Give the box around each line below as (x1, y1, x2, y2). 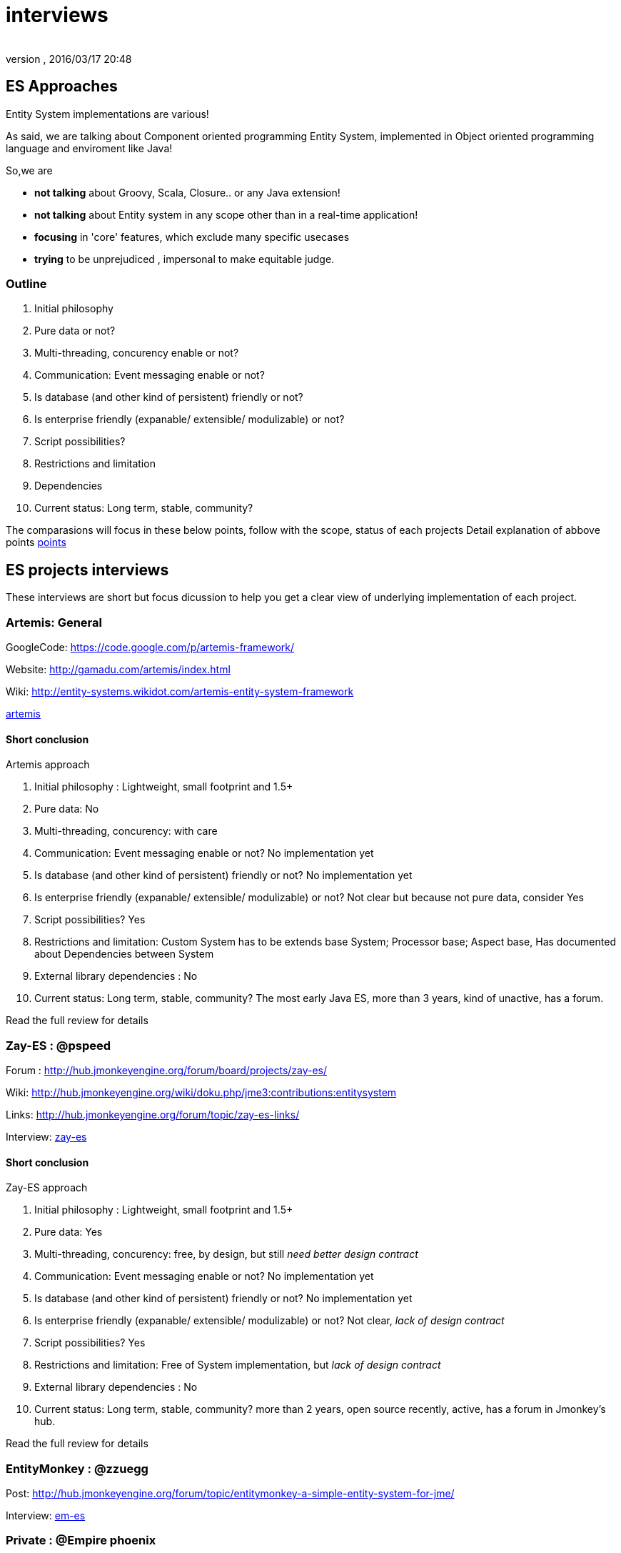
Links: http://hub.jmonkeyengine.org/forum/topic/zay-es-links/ (6, 1108, 300, 1121)
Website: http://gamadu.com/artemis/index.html (6, 663, 231, 675)
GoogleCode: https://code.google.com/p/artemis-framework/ (6, 640, 294, 653)
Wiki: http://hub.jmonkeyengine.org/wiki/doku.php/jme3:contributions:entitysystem (6, 1086, 397, 1098)
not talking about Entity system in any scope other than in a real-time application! (34, 208, 418, 221)
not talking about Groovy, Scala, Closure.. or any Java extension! (34, 186, 340, 199)
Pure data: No (34, 803, 99, 815)
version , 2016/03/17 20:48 (6, 52, 132, 65)
